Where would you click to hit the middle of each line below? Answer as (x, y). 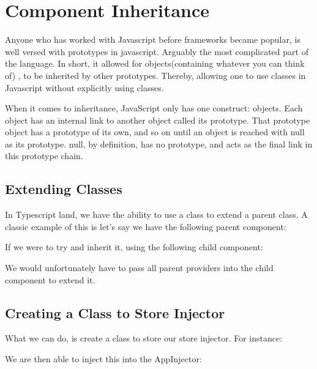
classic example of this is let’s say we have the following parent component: (146, 226)
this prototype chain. (44, 156)
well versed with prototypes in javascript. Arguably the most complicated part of (157, 51)
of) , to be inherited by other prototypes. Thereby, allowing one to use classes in (155, 75)
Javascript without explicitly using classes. (84, 87)
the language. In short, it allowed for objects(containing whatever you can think (155, 63)
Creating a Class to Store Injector (115, 312)
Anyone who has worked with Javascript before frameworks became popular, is (153, 39)
